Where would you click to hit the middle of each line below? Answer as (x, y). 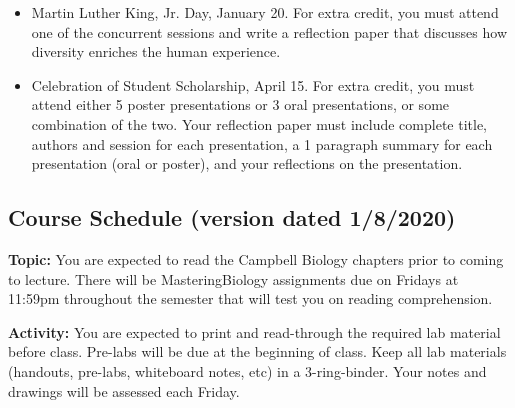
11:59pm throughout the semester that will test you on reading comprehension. (250, 298)
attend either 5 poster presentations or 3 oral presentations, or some (240, 104)
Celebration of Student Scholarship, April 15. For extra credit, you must (253, 84)
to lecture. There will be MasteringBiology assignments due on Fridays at (233, 278)
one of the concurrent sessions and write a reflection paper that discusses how (269, 31)
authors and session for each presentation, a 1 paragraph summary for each (262, 143)
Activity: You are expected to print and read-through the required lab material (254, 331)
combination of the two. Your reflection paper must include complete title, (259, 123)
